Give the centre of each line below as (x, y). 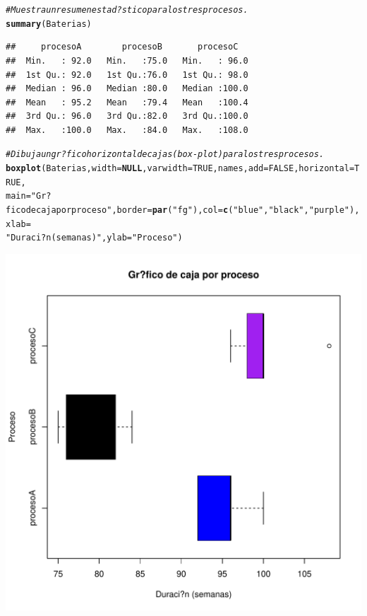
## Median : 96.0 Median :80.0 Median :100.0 (127, 89)
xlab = (18, 224)
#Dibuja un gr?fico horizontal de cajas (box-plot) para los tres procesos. (165, 155)
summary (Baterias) (49, 24)
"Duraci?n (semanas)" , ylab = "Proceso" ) (94, 238)
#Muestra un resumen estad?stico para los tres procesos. (127, 10)
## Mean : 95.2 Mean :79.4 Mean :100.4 (127, 102)
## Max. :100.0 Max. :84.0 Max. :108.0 (127, 130)
